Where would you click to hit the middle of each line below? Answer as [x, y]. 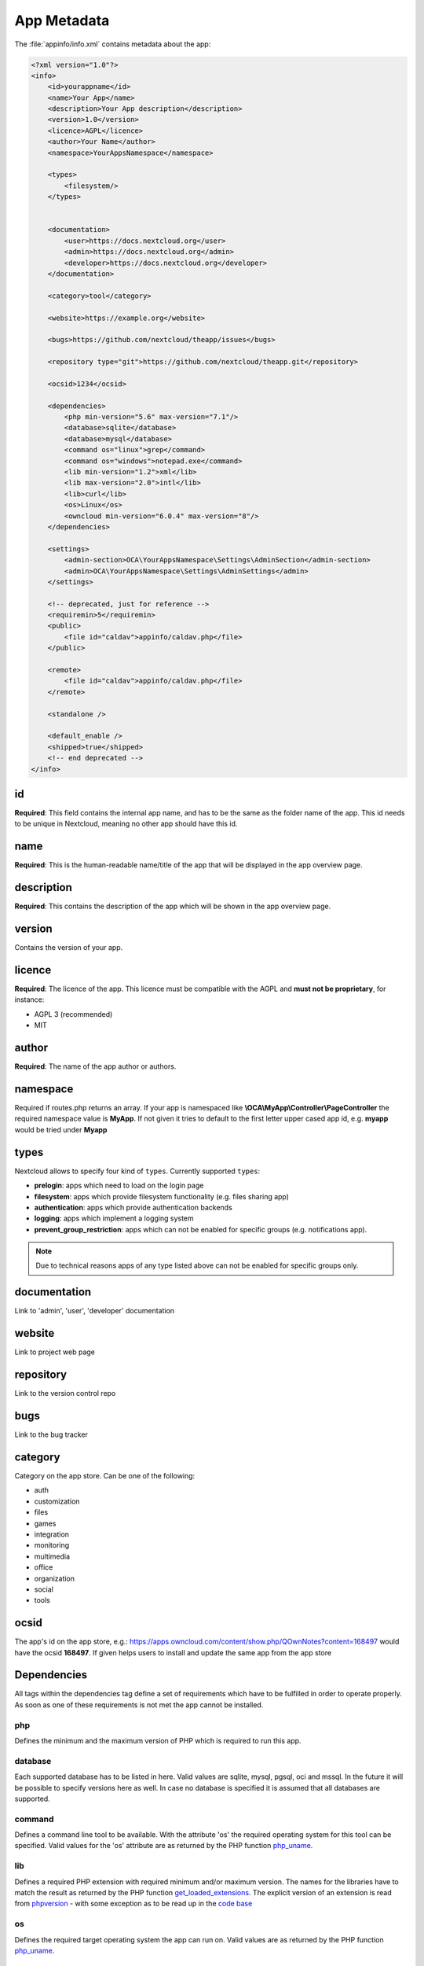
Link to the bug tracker [51, 1434]
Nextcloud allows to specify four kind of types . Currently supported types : [137, 1171]
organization [54, 1578]
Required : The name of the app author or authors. [95, 1066]
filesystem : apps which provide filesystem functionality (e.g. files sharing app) [162, 1196]
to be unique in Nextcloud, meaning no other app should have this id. [126, 824]
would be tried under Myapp [61, 1129]
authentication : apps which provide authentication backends [133, 1207]
